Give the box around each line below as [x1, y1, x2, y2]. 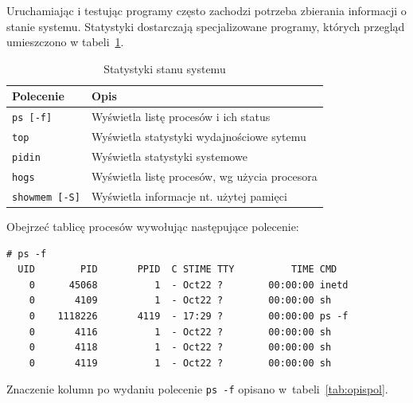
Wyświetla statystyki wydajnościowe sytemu [91, 128, 306, 145]
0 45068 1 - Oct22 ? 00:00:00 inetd [29, 279, 349, 291]
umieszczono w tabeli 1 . [6, 33, 124, 50]
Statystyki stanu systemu [103, 60, 226, 76]
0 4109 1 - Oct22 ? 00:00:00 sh [29, 295, 332, 307]
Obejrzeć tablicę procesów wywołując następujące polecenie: [6, 218, 299, 234]
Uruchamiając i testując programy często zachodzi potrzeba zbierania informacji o [6, 2, 407, 18]
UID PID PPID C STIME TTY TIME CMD [18, 264, 337, 276]
